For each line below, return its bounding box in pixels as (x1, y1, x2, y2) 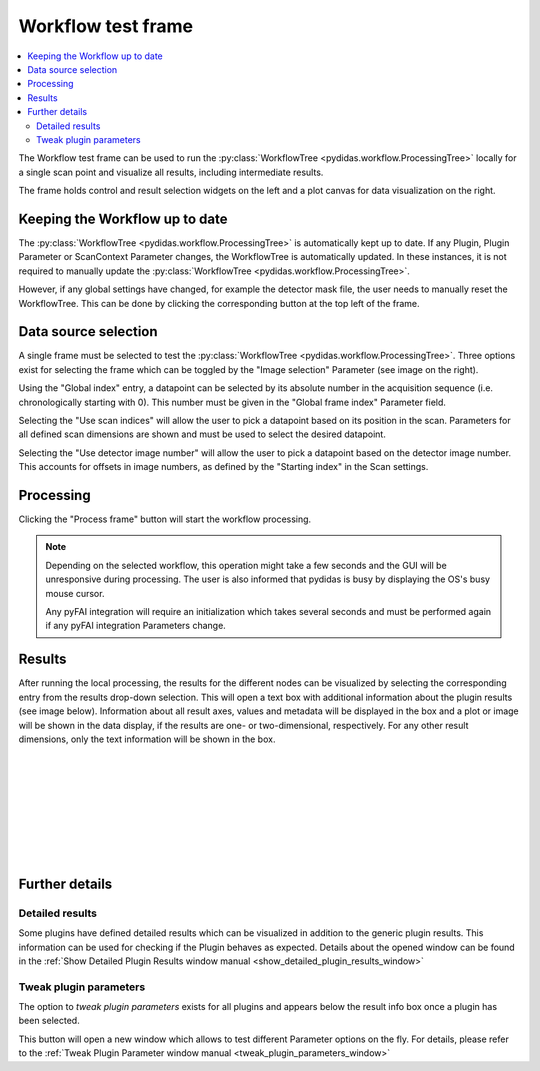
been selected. (18, 1015, 80, 1027)
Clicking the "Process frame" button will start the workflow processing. (18, 513, 312, 525)
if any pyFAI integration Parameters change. (45, 620, 227, 632)
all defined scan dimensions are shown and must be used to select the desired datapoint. (18, 428, 387, 440)
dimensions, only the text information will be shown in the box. (18, 733, 276, 745)
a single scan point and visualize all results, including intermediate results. (18, 166, 324, 178)
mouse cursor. (45, 587, 105, 599)
